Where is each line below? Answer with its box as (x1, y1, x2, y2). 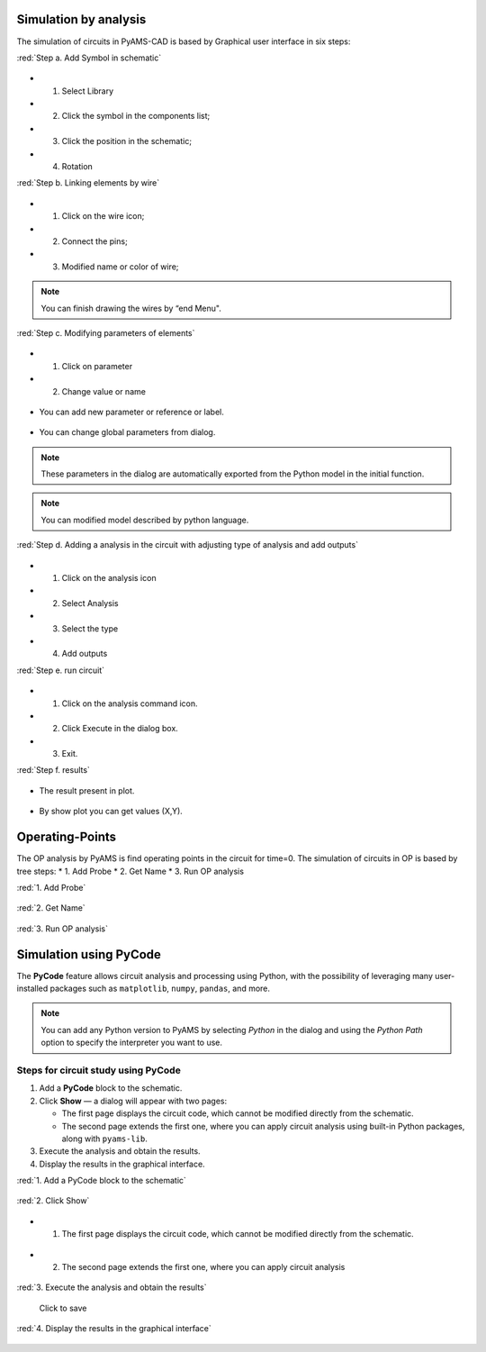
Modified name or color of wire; (61, 261, 179, 272)
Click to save (39, 1302, 87, 1313)
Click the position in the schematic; (61, 136, 193, 147)
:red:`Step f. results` (16, 765, 90, 776)
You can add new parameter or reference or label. (39, 406, 225, 417)
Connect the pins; (61, 235, 128, 247)
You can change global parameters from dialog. (39, 427, 216, 438)
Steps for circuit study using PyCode (16, 1064, 182, 1076)
